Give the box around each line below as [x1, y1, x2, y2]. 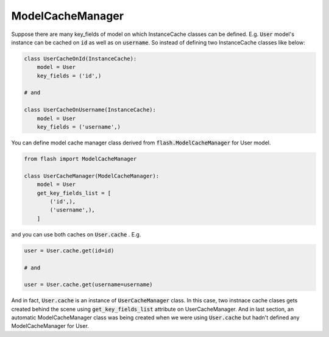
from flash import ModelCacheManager [24, 155, 137, 163]
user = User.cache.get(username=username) [24, 281, 153, 288]
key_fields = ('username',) [37, 124, 121, 130]
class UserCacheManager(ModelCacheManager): [24, 172, 160, 179]
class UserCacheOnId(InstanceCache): [24, 55, 137, 62]
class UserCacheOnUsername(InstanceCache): [24, 107, 157, 113]
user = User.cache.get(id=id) [24, 247, 115, 254]
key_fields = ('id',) [37, 72, 102, 79]
